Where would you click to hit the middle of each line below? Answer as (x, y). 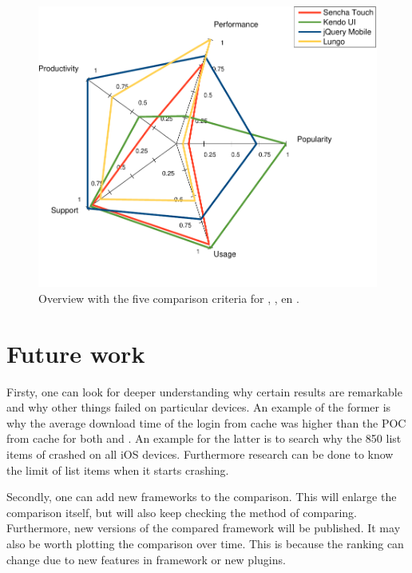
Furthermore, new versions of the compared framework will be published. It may (204, 528)
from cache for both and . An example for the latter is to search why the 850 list (204, 438)
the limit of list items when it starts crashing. (118, 470)
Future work (76, 353)
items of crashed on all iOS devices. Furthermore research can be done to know (200, 454)
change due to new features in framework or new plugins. (146, 559)
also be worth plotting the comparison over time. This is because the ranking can (205, 544)
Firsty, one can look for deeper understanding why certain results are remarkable (204, 391)
